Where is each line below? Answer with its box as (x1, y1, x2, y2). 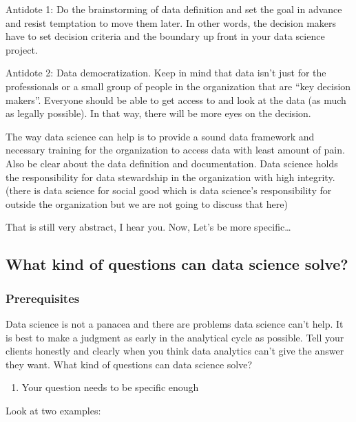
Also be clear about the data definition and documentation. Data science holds (6, 156, 338, 170)
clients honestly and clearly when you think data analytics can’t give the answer (6, 344, 344, 358)
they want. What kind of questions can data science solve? (6, 357, 253, 371)
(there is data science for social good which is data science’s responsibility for (6, 183, 332, 198)
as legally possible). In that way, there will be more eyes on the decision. (6, 106, 311, 120)
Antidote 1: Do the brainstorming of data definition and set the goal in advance (6, 2, 342, 16)
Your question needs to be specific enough (21, 380, 199, 394)
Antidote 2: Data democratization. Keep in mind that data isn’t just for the (6, 65, 326, 80)
